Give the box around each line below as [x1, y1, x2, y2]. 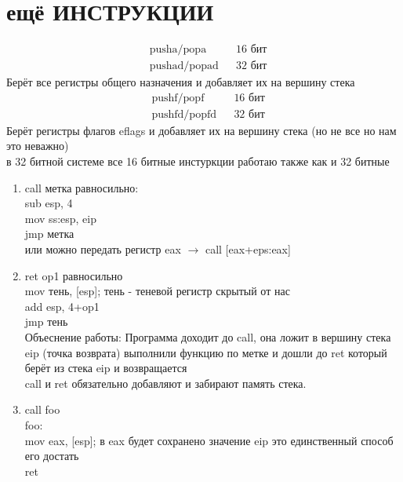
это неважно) [6, 137, 69, 154]
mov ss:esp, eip [24, 210, 97, 226]
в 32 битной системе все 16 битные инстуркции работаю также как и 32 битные [6, 153, 390, 170]
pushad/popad [149, 60, 219, 72]
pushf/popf [151, 92, 205, 104]
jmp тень [24, 313, 68, 330]
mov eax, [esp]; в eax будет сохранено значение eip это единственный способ [24, 432, 394, 448]
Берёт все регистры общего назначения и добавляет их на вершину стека [6, 74, 355, 90]
